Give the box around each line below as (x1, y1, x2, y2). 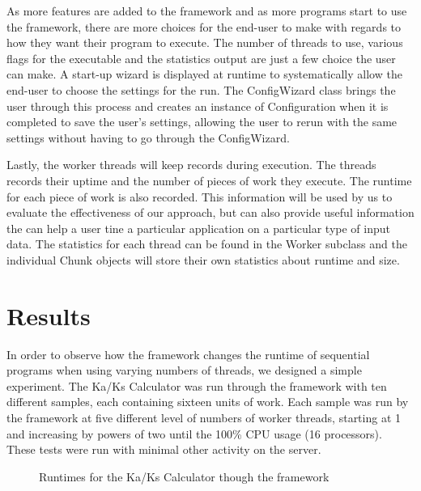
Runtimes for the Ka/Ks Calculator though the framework (39, 468, 330, 485)
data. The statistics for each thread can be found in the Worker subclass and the (6, 235, 407, 252)
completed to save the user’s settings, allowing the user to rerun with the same (6, 113, 398, 130)
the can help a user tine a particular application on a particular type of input (6, 219, 390, 236)
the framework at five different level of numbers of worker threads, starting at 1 (6, 409, 402, 425)
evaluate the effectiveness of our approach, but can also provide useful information (6, 204, 415, 221)
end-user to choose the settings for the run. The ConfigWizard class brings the (6, 81, 396, 98)
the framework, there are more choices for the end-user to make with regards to (6, 18, 402, 35)
